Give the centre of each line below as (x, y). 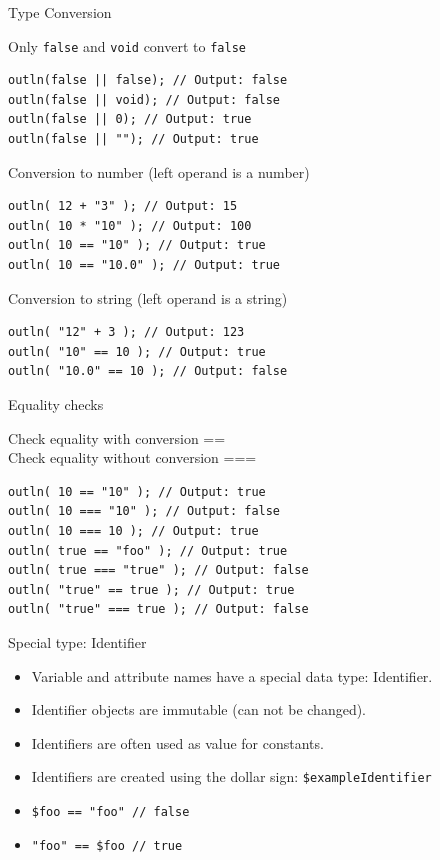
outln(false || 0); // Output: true (130, 119)
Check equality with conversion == (117, 437)
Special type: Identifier (77, 641)
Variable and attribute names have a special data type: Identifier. (232, 675)
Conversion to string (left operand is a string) (148, 297)
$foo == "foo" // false (110, 811)
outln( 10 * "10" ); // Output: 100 (130, 225)
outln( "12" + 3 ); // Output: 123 (126, 332)
